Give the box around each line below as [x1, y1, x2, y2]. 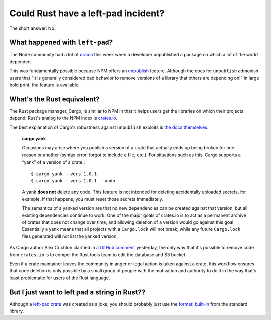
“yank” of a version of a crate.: [22, 159, 85, 165]
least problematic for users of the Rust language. [9, 275, 110, 281]
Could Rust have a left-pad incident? [9, 8, 165, 19]
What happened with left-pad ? [9, 38, 113, 47]
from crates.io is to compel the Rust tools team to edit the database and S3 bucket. [9, 251, 187, 258]
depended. [9, 58, 32, 65]
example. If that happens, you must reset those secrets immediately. [22, 196, 163, 202]
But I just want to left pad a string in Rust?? [9, 288, 146, 296]
